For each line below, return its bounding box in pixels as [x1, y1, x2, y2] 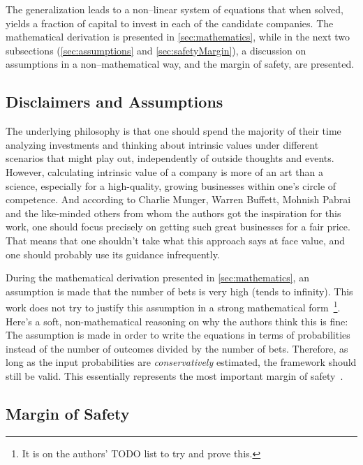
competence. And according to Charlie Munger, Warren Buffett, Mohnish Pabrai [6, 192, 351, 207]
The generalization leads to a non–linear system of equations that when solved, [6, 2, 343, 16]
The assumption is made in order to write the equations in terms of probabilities [6, 327, 350, 342]
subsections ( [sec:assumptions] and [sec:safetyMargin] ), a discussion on [6, 43, 306, 57]
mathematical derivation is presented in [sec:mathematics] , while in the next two [6, 29, 350, 44]
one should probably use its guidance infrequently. [6, 246, 220, 261]
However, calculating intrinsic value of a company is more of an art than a [6, 164, 323, 179]
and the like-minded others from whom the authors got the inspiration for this [6, 205, 341, 220]
